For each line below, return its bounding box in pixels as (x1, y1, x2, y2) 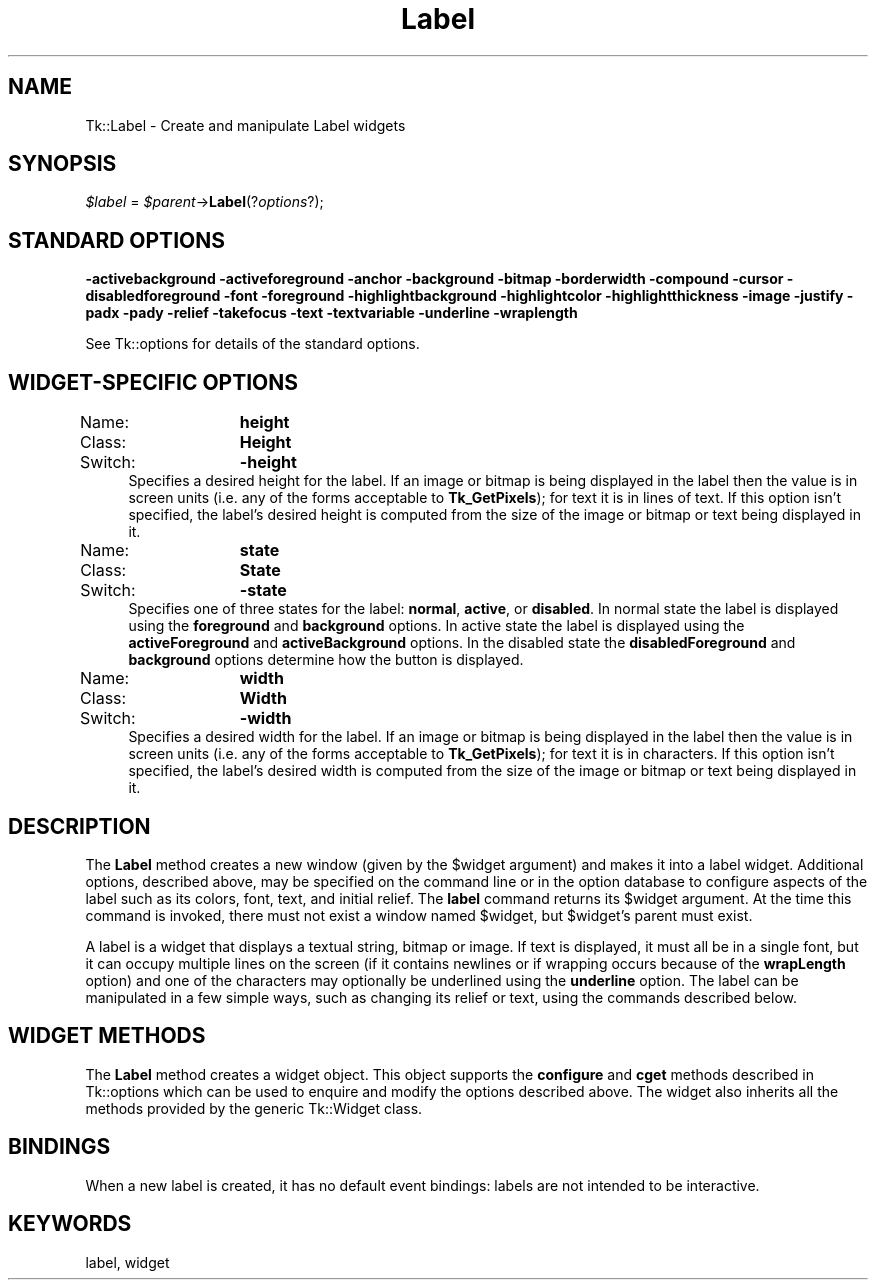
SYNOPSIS (8, 151, 117, 177)
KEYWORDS (8, 1211, 132, 1237)
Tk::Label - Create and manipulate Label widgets (85, 116, 406, 134)
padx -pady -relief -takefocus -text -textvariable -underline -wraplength (85, 304, 578, 322)
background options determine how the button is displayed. (128, 651, 524, 669)
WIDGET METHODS (8, 1023, 206, 1049)
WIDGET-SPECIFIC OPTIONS (8, 369, 299, 395)
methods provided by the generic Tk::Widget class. (85, 1099, 423, 1117)
